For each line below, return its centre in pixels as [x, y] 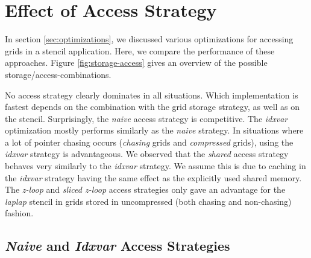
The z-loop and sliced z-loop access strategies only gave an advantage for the [145, 189]
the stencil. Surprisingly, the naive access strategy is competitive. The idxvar [146, 118]
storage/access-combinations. [58, 74]
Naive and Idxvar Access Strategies [118, 246]
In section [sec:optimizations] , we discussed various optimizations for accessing [149, 39]
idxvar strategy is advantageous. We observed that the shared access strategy [147, 154]
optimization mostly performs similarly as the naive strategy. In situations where [154, 130]
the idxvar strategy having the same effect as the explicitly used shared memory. [153, 177]
